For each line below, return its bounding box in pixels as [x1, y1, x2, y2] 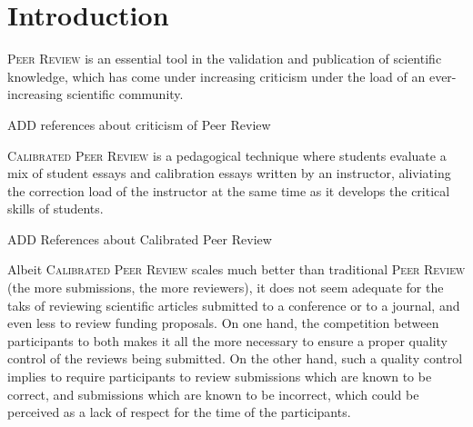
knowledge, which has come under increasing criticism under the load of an [7, 66, 426, 85]
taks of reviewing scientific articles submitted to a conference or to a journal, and [7, 295, 460, 314]
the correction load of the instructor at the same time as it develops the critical [7, 181, 450, 200]
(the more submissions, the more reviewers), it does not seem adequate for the [7, 278, 444, 297]
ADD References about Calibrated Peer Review [7, 229, 272, 248]
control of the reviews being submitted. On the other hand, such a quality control [7, 349, 463, 368]
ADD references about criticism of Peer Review [7, 114, 271, 134]
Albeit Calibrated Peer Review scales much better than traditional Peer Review [7, 260, 466, 279]
